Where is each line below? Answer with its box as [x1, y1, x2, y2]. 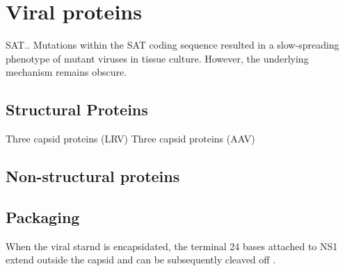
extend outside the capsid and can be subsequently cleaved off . [6, 252, 276, 267]
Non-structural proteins [6, 165, 180, 187]
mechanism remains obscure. [6, 65, 127, 79]
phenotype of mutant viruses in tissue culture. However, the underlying [6, 51, 309, 65]
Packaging [6, 206, 80, 227]
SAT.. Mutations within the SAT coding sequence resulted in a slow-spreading [6, 38, 339, 52]
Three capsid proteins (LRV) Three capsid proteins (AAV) [6, 131, 255, 146]
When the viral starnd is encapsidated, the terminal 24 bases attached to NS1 [6, 238, 338, 253]
